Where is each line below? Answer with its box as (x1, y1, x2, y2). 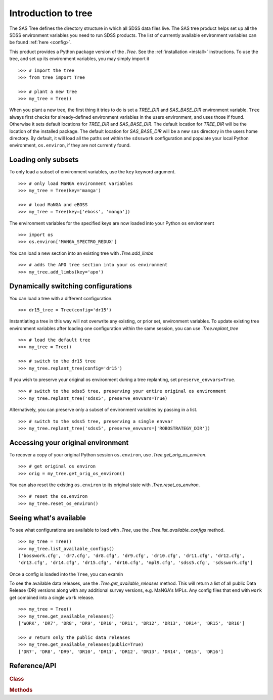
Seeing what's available (9, 514, 86, 522)
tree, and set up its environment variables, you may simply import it (9, 56, 150, 62)
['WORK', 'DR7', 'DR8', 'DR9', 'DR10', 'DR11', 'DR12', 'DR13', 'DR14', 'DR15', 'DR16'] (18, 621, 245, 626)
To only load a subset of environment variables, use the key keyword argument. (9, 169, 176, 175)
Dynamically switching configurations (9, 282, 132, 291)
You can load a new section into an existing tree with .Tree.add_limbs (9, 250, 154, 256)
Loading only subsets (9, 156, 79, 164)
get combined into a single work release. (9, 594, 95, 600)
